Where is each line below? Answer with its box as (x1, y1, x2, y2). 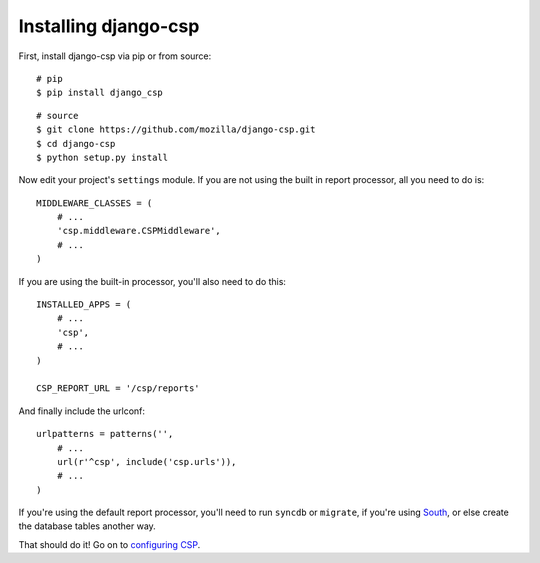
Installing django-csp (18, 15, 200, 37)
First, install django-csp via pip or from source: (18, 50, 212, 62)
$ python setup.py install (36, 151, 169, 163)
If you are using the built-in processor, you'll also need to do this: (18, 275, 287, 287)
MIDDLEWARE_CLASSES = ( (36, 197, 153, 209)
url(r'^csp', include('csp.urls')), (56, 456, 237, 467)
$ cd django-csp (36, 138, 116, 149)
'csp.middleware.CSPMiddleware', (56, 225, 222, 237)
